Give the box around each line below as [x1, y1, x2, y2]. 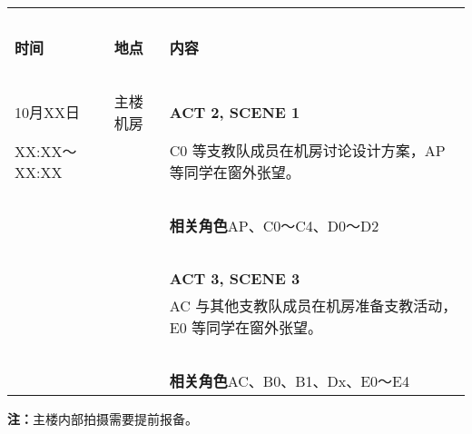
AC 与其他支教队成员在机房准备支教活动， [169, 295, 457, 316]
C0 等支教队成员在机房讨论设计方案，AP [169, 140, 446, 161]
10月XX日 [15, 102, 81, 123]
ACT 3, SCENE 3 [169, 268, 300, 289]
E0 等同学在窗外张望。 [169, 317, 322, 338]
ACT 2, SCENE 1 [169, 101, 300, 123]
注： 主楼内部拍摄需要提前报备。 [7, 409, 198, 428]
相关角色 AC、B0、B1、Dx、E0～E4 [169, 370, 409, 391]
